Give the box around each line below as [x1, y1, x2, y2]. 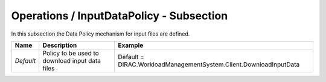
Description [42, 41, 77, 49]
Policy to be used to [42, 49, 99, 57]
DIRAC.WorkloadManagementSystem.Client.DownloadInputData [118, 60, 300, 69]
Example [118, 41, 144, 49]
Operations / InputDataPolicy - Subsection [11, 9, 228, 22]
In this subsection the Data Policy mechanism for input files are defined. [11, 30, 190, 37]
